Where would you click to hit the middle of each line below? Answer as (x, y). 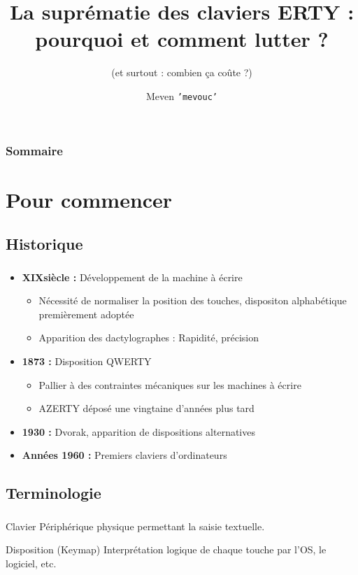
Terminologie (53, 493)
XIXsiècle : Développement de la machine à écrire (132, 277)
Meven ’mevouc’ (182, 95)
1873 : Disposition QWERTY (87, 361)
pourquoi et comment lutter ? (182, 39)
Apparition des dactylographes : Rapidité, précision (149, 338)
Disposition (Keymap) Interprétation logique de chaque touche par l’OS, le (166, 549)
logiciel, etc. (31, 563)
